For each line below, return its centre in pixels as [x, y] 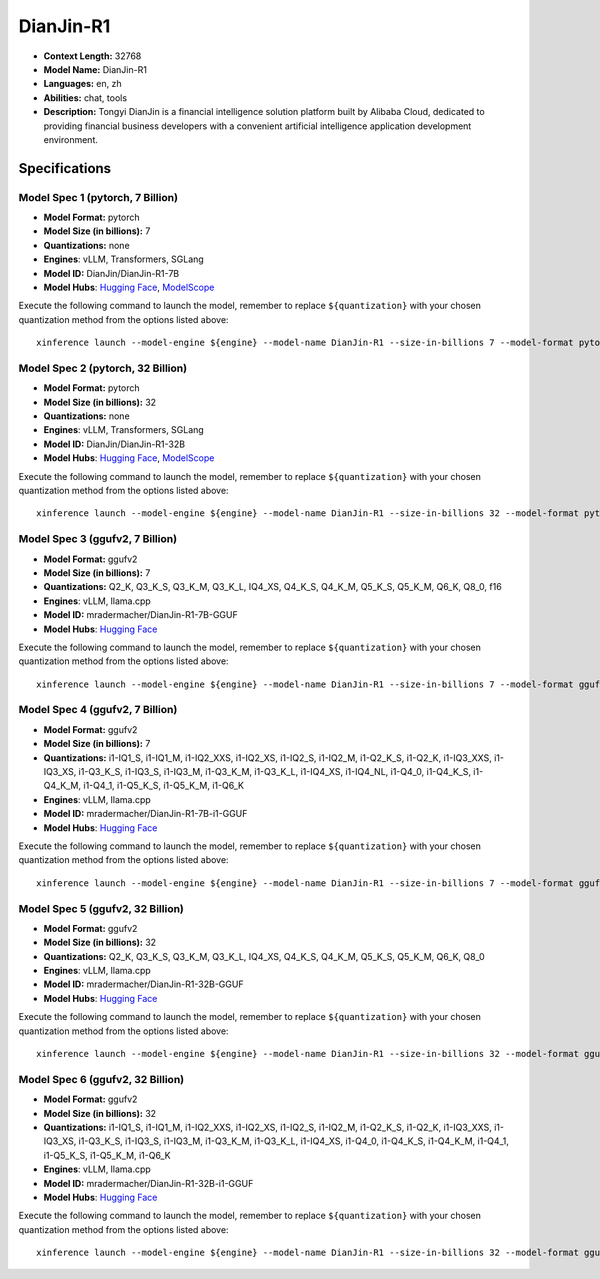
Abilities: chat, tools [85, 97]
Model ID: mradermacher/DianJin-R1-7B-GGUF [141, 615]
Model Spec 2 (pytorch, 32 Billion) [103, 368]
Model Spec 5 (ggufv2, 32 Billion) [101, 908]
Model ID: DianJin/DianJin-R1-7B [111, 273]
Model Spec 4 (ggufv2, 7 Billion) [98, 710]
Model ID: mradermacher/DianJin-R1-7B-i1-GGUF [145, 814]
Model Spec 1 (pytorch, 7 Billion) [98, 197]
